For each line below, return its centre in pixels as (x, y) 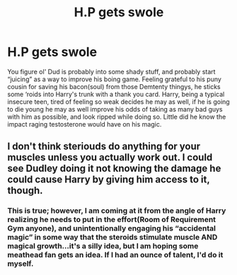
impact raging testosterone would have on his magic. (85, 124)
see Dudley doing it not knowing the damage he (114, 169)
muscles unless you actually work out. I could (110, 157)
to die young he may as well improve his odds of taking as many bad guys (115, 109)
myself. (21, 264)
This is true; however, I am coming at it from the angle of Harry (117, 211)
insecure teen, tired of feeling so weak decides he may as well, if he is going (118, 101)
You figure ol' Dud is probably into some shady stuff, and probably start (111, 71)
